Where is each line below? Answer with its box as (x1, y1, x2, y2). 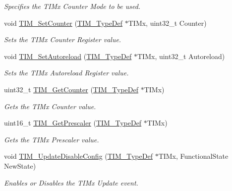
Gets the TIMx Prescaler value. (4, 134, 99, 144)
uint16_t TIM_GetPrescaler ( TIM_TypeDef (4, 118, 142, 128)
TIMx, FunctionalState (158, 151, 229, 161)
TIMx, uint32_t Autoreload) (137, 51, 225, 61)
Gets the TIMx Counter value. (4, 101, 96, 111)
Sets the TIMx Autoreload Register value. (4, 67, 129, 78)
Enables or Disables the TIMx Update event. (4, 177, 138, 188)
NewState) (4, 160, 36, 171)
